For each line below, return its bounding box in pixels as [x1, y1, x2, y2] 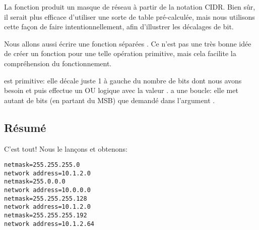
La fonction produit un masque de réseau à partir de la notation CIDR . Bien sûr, [4, 2, 255, 12]
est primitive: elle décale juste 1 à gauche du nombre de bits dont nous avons [4, 75, 242, 85]
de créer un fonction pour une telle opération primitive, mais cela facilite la [4, 48, 236, 59]
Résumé [4, 119, 46, 135]
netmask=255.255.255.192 [4, 212, 87, 219]
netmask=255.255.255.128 [4, 195, 87, 202]
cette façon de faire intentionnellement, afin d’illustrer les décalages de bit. [4, 21, 234, 32]
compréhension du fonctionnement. [4, 58, 112, 68]
